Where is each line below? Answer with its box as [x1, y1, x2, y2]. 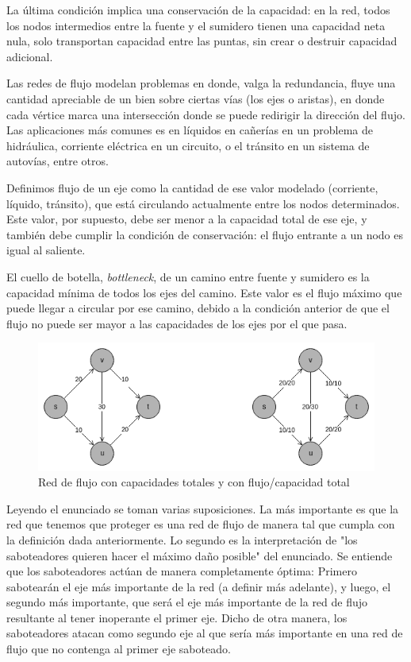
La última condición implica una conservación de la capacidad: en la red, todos [6, 2, 390, 17]
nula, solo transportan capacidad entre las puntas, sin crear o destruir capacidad [6, 33, 398, 49]
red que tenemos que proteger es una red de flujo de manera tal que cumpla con [6, 516, 395, 532]
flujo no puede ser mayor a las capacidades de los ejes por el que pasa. [6, 315, 348, 331]
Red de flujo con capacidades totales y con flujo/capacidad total [38, 474, 350, 490]
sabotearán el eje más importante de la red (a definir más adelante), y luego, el [6, 578, 391, 594]
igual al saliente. [6, 242, 86, 258]
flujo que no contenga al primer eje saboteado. [6, 641, 231, 657]
